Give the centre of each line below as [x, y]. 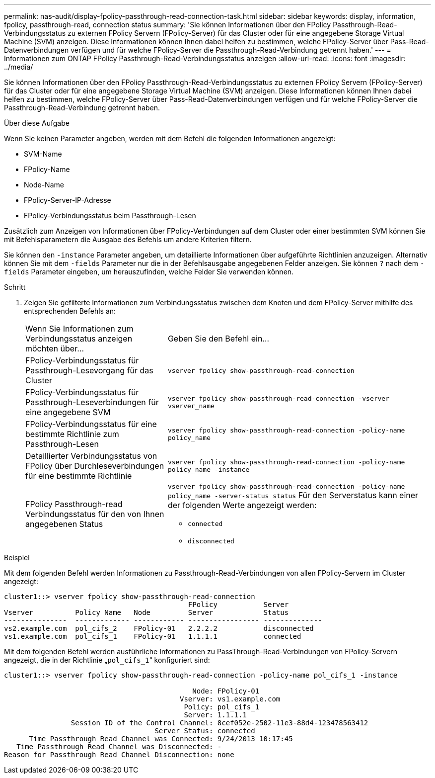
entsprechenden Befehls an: [70, 311]
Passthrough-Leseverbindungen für [92, 402]
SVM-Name [43, 154]
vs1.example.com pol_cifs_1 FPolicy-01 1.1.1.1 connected [153, 636]
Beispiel [17, 558]
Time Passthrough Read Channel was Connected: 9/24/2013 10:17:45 [161, 739]
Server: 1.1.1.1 [215, 715]
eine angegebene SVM [68, 412]
